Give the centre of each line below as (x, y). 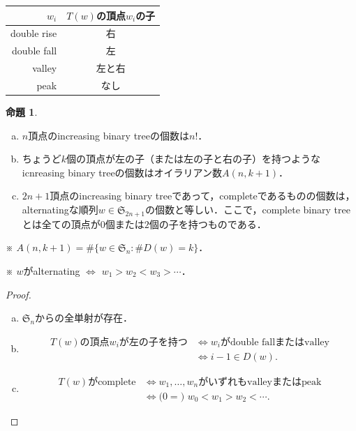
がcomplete (112, 382)
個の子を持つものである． (208, 224)
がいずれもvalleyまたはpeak (260, 382)
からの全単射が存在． (84, 318)
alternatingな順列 (60, 209)
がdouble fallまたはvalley (275, 342)
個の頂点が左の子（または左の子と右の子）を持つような (194, 159)
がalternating (52, 270)
